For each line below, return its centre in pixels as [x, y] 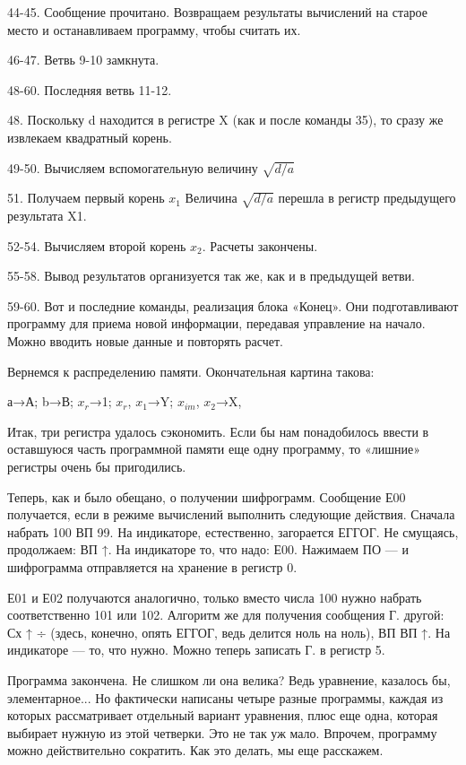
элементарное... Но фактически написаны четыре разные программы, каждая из [225, 697]
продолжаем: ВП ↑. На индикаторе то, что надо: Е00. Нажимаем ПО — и [208, 549]
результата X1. [47, 216]
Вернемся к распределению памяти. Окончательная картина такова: [191, 371]
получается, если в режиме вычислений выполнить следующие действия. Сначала [231, 514]
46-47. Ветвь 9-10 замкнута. [83, 60]
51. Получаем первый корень [86, 198]
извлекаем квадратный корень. [90, 137]
